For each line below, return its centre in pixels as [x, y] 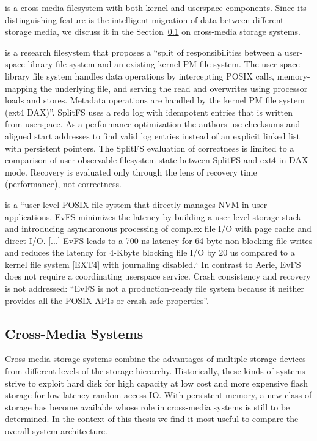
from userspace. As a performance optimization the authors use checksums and [153, 124]
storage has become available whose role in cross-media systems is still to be [148, 406]
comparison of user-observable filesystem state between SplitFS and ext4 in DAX [157, 160]
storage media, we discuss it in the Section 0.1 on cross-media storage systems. [153, 31]
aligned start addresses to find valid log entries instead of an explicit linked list [152, 135]
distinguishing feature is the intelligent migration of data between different [144, 19]
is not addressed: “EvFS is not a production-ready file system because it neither [155, 288]
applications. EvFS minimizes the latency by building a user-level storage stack [153, 216]
